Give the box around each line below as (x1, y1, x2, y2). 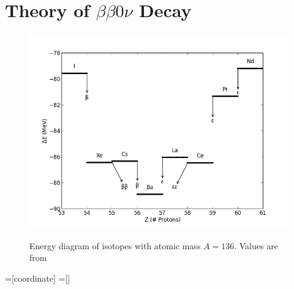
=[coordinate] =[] (5, 271, 70, 284)
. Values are (234, 239, 278, 252)
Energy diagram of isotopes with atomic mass (29, 239, 201, 252)
